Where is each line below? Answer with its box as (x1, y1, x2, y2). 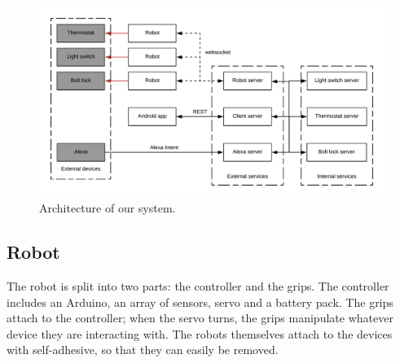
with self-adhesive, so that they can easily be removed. (7, 341, 279, 358)
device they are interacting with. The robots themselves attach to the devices (7, 325, 393, 342)
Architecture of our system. (39, 199, 176, 216)
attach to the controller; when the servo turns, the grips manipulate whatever (7, 309, 393, 326)
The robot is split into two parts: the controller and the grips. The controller (7, 277, 389, 294)
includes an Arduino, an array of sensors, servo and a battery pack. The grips (7, 293, 393, 310)
